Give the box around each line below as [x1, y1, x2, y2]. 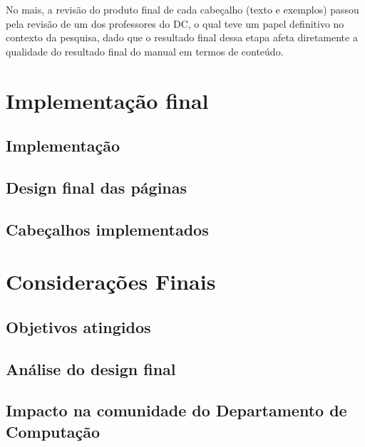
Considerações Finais [6, 267, 216, 296]
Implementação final [6, 85, 209, 115]
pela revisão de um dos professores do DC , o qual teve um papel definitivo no [6, 16, 344, 31]
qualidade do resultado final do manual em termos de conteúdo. [6, 43, 284, 58]
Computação [6, 420, 101, 442]
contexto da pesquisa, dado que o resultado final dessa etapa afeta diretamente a [6, 30, 358, 45]
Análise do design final [6, 357, 176, 379]
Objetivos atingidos [6, 315, 151, 337]
